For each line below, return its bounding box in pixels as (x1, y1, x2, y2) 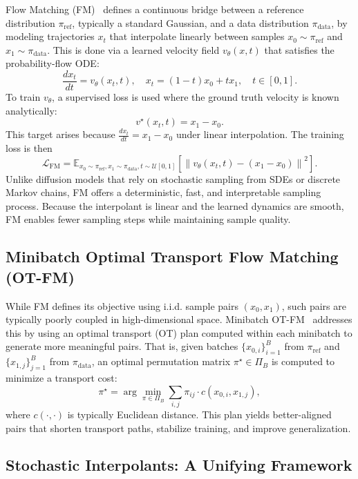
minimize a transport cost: (6, 370, 117, 384)
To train (6, 90, 41, 104)
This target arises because (6, 127, 115, 141)
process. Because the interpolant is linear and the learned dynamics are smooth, (6, 198, 344, 213)
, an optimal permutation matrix (91, 354, 231, 369)
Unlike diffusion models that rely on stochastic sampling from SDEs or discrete (6, 171, 341, 186)
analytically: (6, 103, 57, 117)
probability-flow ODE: (6, 56, 100, 70)
